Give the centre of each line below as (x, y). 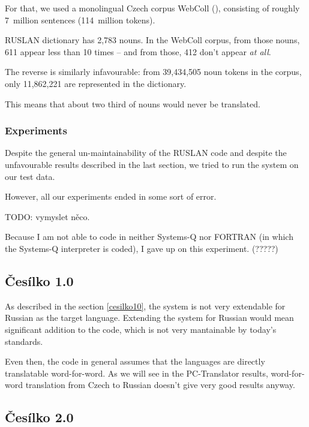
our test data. (30, 176)
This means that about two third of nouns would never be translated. (133, 103)
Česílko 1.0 (39, 280)
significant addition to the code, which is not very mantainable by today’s (141, 329)
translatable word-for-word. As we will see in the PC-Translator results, (136, 373)
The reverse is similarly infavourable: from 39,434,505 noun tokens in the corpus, (153, 72)
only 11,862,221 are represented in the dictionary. (96, 83)
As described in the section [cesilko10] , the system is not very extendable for (145, 306)
